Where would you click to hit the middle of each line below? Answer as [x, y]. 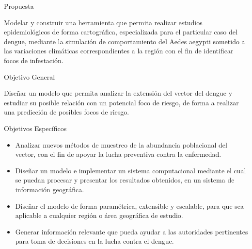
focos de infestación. [34, 60]
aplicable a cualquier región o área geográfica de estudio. [99, 215]
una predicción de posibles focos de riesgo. [67, 112]
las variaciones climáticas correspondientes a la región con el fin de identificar [119, 51]
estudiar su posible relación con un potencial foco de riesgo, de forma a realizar [121, 102]
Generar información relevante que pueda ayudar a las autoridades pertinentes [132, 231]
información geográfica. [50, 189]
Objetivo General [30, 76]
